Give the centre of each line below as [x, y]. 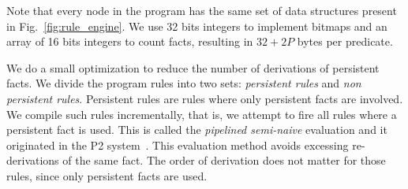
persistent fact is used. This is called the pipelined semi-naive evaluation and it [197, 130]
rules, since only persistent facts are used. [107, 175]
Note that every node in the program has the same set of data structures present [202, 10]
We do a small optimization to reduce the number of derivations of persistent [193, 67]
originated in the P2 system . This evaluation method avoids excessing [178, 145]
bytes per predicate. [345, 41]
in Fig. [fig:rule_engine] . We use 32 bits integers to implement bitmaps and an [197, 26]
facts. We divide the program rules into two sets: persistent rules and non [184, 83]
